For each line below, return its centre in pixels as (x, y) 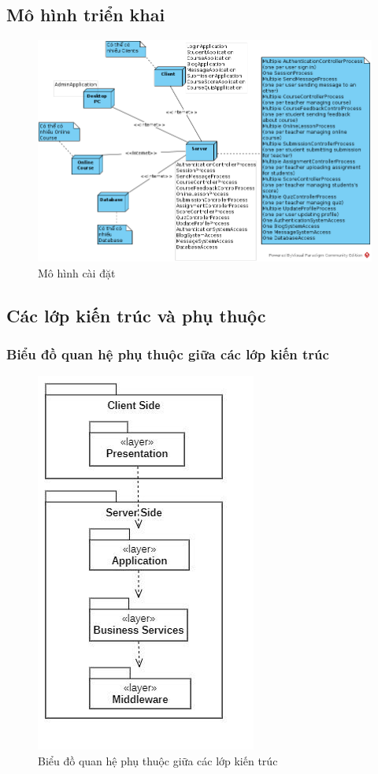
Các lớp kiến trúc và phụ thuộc (136, 315)
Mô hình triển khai (86, 15)
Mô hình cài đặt (77, 272)
